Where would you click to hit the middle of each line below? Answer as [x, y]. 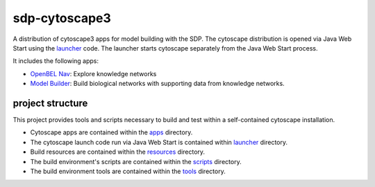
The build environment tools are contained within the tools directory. [128, 171]
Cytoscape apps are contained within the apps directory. [111, 132]
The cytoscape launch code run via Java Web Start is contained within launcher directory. [159, 142]
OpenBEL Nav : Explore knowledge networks [93, 73]
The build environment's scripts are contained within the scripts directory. [136, 161]
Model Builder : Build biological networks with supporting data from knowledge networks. [157, 84]
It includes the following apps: [56, 61]
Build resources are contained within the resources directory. [117, 152]
